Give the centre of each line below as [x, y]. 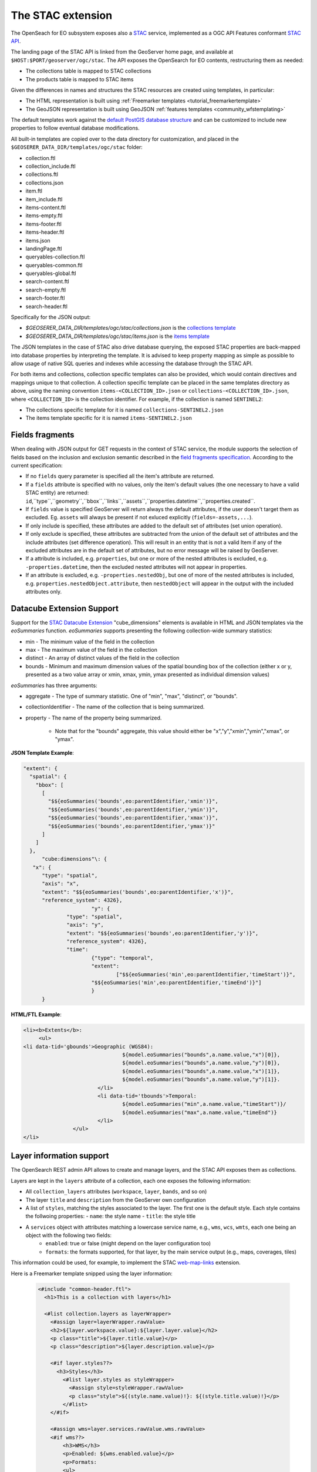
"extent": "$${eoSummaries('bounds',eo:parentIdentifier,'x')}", [138, 892]
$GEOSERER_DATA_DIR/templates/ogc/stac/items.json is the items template [117, 336]
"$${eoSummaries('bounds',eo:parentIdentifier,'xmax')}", [133, 818]
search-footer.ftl [45, 298]
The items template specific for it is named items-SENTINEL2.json [109, 418]
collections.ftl [42, 174]
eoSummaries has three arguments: [54, 685]
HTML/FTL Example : [36, 1014]
